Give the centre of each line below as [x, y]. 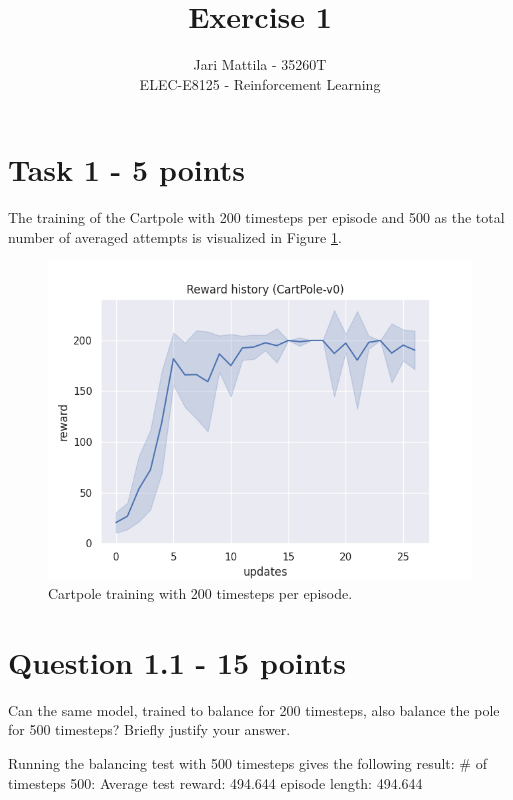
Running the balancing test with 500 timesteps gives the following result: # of [247, 762]
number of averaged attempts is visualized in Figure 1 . [175, 236]
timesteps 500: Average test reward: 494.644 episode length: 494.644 [215, 782]
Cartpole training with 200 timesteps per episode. [200, 593]
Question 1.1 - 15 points [177, 661]
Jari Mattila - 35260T [260, 64]
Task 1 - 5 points [126, 169]
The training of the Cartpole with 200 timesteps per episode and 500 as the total [256, 217]
